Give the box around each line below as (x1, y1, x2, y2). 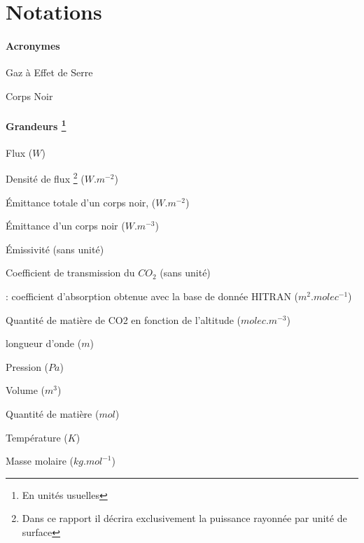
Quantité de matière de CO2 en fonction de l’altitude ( (6, 312, 241, 327)
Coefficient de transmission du (6, 265, 135, 280)
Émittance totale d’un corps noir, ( (6, 195, 156, 209)
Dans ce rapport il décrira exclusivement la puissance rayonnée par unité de (22, 511, 347, 526)
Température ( (6, 430, 68, 444)
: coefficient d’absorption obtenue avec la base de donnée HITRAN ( (6, 289, 299, 304)
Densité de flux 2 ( (6, 169, 85, 186)
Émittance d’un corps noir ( (6, 218, 125, 233)
